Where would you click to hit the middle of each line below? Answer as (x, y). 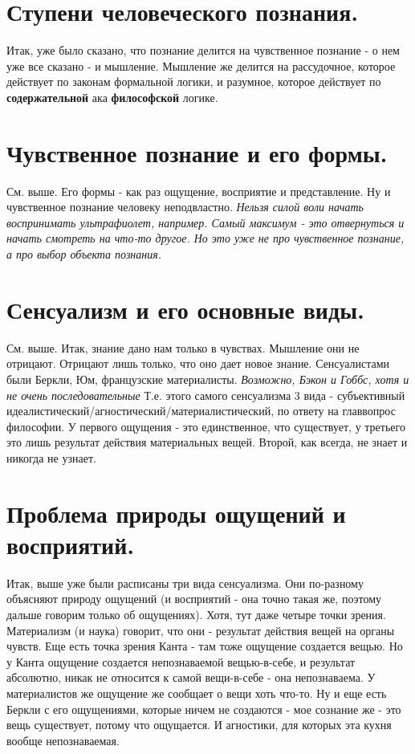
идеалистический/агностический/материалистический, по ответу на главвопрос (201, 411)
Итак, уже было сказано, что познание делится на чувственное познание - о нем (203, 50)
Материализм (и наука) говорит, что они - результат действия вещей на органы (201, 630)
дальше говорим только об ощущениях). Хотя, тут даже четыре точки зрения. (196, 614)
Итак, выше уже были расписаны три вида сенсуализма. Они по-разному (185, 583)
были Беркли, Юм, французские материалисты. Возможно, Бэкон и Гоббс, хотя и (208, 379)
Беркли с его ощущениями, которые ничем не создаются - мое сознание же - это (204, 709)
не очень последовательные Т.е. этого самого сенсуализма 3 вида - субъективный (206, 395)
